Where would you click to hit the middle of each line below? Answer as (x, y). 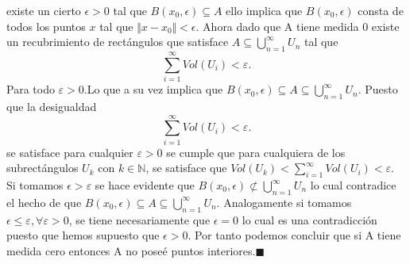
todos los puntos (46, 26)
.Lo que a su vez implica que (153, 89)
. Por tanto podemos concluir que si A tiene (294, 235)
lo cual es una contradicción (309, 219)
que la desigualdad (52, 106)
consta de (381, 10)
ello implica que (264, 10)
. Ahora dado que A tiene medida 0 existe (298, 26)
